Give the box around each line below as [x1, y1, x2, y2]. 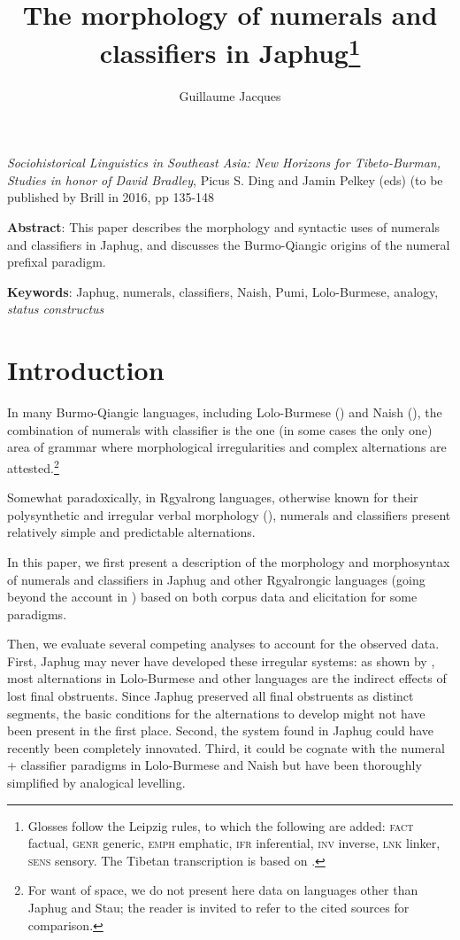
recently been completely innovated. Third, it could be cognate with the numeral [7, 738, 445, 757]
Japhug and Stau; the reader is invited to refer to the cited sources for [27, 898, 410, 917]
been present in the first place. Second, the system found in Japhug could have [7, 721, 434, 740]
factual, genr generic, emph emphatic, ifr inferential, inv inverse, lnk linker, [27, 834, 441, 852]
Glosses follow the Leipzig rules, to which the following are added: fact [27, 816, 414, 835]
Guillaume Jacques [179, 86, 281, 105]
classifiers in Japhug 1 [99, 31, 361, 71]
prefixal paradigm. [7, 252, 106, 271]
